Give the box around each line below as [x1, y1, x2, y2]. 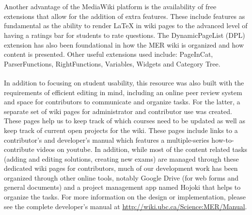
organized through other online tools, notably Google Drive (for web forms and [4, 172, 239, 182]
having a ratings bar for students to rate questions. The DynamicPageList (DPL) [4, 30, 245, 40]
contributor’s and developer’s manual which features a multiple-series [4, 134, 209, 145]
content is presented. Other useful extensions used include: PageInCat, [4, 49, 213, 59]
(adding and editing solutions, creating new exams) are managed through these [4, 153, 239, 164]
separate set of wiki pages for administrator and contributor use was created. [4, 106, 232, 116]
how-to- [211, 134, 234, 145]
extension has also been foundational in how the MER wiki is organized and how [4, 39, 244, 50]
